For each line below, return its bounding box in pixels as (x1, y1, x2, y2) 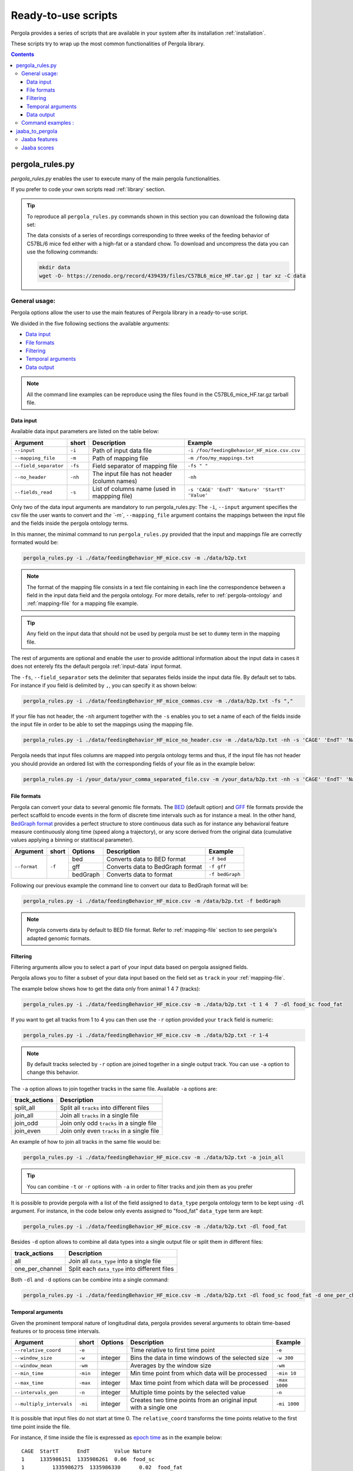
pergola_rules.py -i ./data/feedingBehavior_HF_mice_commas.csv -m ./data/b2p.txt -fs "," (23, 698, 294, 704)
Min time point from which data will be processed (130, 1369, 267, 1377)
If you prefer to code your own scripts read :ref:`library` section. (11, 185, 166, 192)
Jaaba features (21, 136, 58, 143)
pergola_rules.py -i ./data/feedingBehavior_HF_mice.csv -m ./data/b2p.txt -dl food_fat (23, 1223, 288, 1230)
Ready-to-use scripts (11, 9, 118, 22)
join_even (14, 1127, 41, 1135)
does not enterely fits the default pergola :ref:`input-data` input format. (11, 663, 182, 670)
